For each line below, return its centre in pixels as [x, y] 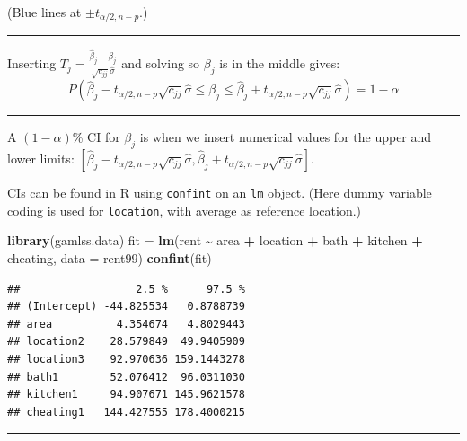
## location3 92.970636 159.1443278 [126, 359]
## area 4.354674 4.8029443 [126, 324]
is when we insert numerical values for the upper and [286, 137]
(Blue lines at [44, 12]
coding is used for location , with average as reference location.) [185, 210]
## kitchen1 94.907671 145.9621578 [126, 395]
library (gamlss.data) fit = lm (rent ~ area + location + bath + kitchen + [215, 240]
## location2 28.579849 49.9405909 [126, 342]
